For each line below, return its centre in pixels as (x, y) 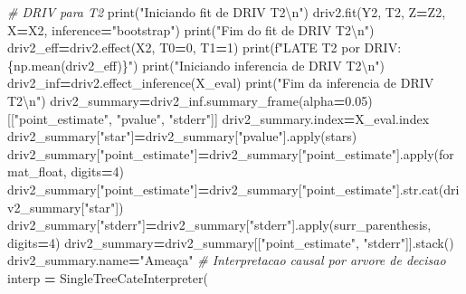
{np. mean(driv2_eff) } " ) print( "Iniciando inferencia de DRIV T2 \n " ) (196, 65)
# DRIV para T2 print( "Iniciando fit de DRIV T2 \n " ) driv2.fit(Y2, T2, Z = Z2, (227, 12)
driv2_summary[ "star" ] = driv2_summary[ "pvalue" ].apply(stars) (182, 136)
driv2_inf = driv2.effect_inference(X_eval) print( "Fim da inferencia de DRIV (221, 83)
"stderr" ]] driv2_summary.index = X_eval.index (299, 118)
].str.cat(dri (428, 189)
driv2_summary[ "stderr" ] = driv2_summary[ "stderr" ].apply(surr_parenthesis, (219, 225)
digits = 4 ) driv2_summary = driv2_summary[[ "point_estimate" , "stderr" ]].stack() (231, 242)
